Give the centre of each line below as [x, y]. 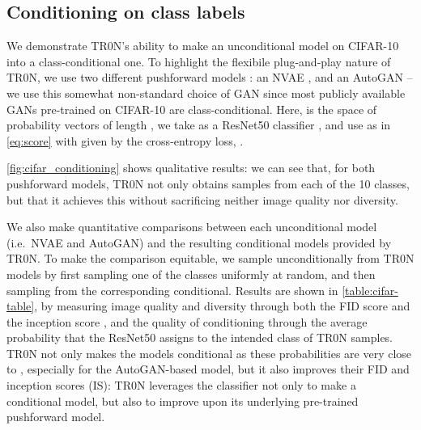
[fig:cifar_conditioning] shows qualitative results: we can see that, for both [191, 168]
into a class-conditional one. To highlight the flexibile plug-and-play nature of [199, 61]
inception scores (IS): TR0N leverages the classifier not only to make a [181, 385]
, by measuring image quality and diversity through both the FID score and [222, 306]
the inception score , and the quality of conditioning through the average [187, 321]
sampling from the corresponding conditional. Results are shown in [172, 290]
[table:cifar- [370, 290]
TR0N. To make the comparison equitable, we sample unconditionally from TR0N [210, 258]
